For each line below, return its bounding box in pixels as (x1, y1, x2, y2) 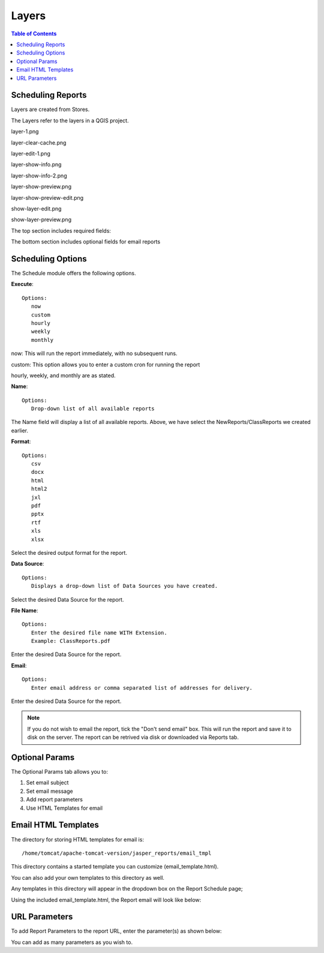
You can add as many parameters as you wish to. (11, 939, 133, 946)
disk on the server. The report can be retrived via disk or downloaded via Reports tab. (27, 733, 239, 741)
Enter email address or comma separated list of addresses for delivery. (31, 684, 253, 691)
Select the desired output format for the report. (11, 549, 127, 556)
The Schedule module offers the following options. (11, 270, 136, 276)
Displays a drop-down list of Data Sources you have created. (31, 582, 218, 590)
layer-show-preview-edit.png (11, 194, 84, 201)
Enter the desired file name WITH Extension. (31, 629, 167, 636)
